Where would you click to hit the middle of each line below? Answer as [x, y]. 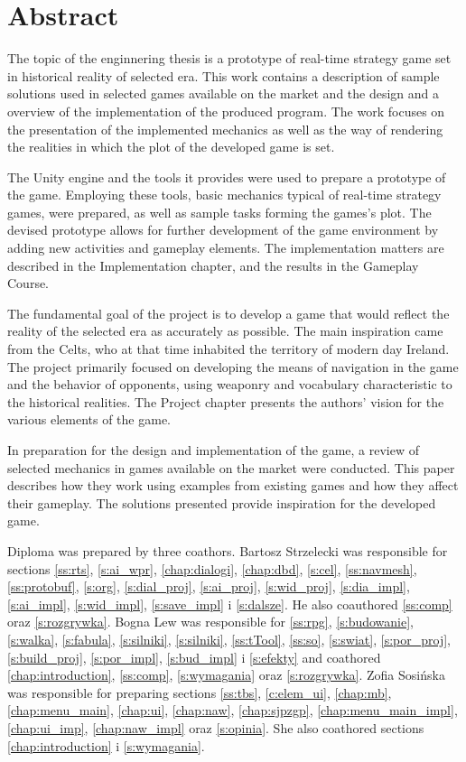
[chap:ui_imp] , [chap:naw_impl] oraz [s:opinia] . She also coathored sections [216, 727]
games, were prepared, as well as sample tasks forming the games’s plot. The [219, 212]
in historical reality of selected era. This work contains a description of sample [224, 75]
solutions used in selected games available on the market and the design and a [224, 93]
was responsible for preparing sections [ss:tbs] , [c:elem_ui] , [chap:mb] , [200, 692]
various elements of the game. [89, 419]
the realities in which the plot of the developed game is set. [171, 147]
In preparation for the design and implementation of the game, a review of [214, 450]
